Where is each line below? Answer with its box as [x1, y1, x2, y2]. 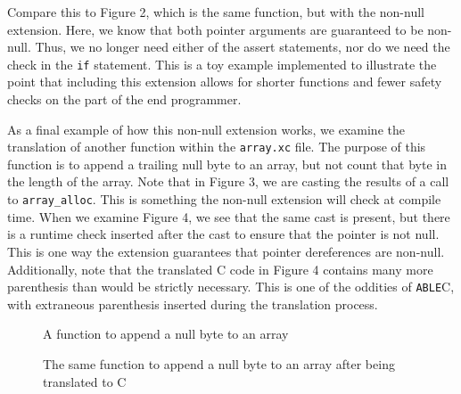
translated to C [43, 372, 127, 390]
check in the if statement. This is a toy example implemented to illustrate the [7, 54, 437, 73]
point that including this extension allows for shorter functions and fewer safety [7, 72, 442, 91]
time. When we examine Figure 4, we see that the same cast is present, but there [7, 207, 450, 226]
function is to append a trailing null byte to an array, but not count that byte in [7, 154, 447, 173]
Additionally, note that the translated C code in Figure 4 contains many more [7, 259, 433, 278]
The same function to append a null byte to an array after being [43, 354, 395, 373]
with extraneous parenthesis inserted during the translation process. [7, 294, 378, 313]
